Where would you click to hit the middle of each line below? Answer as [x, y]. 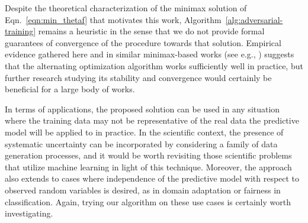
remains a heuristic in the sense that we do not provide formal [151, 31]
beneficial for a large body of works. [70, 89]
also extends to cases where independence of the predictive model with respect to [152, 178]
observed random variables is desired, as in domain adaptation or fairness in [143, 190]
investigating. [29, 213]
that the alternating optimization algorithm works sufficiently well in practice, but [154, 65]
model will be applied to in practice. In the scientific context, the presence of [144, 132]
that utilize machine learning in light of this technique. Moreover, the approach [148, 167]
